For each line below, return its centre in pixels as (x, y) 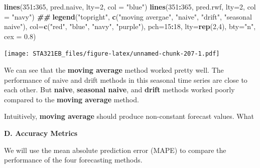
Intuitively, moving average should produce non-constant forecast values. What (129, 116)
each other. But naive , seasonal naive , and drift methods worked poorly (119, 90)
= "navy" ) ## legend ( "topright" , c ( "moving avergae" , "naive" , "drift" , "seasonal (128, 16)
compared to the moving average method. (72, 99)
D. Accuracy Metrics (41, 133)
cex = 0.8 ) (20, 36)
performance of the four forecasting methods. (73, 160)
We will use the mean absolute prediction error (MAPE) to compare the (115, 150)
